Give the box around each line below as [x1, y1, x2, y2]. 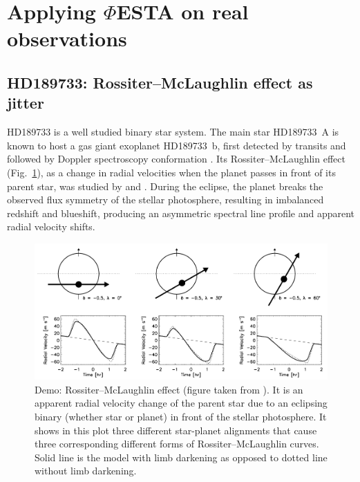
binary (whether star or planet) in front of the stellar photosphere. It [35, 409, 327, 423]
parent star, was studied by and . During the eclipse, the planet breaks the [7, 178, 323, 193]
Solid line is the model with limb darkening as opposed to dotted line [35, 449, 328, 464]
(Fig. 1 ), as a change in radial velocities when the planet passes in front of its [7, 165, 336, 179]
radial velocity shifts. [7, 219, 95, 234]
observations [7, 24, 127, 53]
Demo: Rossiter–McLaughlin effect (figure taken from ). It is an [35, 382, 303, 396]
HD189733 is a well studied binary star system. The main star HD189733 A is [7, 124, 339, 139]
